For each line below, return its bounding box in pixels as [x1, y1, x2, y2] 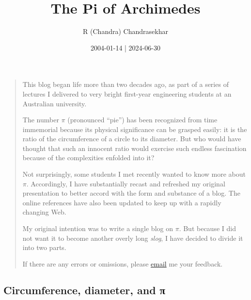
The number [22, 115, 59, 125]
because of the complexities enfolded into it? [22, 152, 155, 163]
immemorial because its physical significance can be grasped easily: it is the [22, 124, 247, 134]
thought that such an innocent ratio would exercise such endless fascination [22, 143, 247, 153]
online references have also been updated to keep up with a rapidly [22, 197, 221, 207]
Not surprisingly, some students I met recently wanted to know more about [22, 169, 246, 179]
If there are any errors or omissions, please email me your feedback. [22, 258, 223, 268]
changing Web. [22, 207, 66, 217]
